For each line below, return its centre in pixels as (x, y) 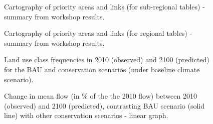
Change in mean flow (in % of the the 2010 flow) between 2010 (100, 96)
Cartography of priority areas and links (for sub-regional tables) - (104, 6)
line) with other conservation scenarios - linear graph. (86, 115)
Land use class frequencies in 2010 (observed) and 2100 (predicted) (107, 60)
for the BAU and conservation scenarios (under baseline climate (102, 69)
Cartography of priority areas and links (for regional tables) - (98, 33)
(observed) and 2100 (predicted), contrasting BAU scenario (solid (104, 105)
